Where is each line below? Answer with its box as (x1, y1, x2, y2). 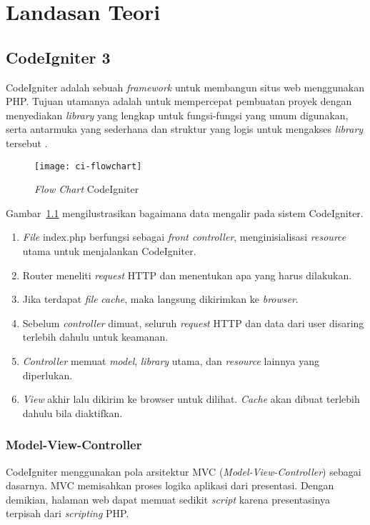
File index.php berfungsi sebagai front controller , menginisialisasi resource (22, 229, 346, 244)
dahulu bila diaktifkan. (22, 405, 123, 420)
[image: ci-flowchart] (34, 161, 142, 171)
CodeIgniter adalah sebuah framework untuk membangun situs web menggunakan (6, 79, 364, 94)
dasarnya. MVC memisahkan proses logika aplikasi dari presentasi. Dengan (6, 478, 334, 493)
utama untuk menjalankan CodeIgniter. (22, 243, 196, 258)
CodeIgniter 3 (6, 46, 111, 68)
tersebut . (6, 135, 48, 150)
